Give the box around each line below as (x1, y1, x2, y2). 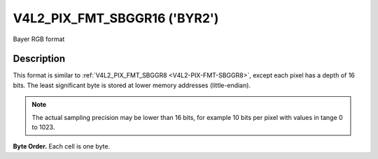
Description (13, 53, 66, 65)
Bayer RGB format (13, 35, 65, 43)
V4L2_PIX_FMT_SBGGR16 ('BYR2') (13, 10, 219, 26)
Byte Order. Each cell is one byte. (13, 142, 111, 151)
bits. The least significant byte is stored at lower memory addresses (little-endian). (13, 81, 251, 89)
